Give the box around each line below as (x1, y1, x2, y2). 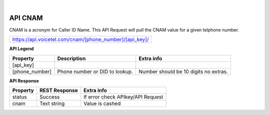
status (12, 93, 27, 100)
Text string (39, 100, 65, 107)
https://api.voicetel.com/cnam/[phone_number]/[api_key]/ (12, 36, 149, 43)
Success (39, 93, 60, 100)
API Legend (9, 45, 34, 52)
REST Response (39, 87, 78, 94)
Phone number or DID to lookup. (57, 68, 133, 75)
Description (57, 55, 86, 62)
